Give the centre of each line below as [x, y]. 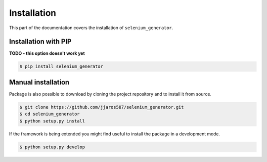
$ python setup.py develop [52, 147]
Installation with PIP [40, 42]
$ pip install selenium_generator [61, 66]
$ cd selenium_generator [50, 114]
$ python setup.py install [52, 121]
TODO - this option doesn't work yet [47, 53]
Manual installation [39, 82]
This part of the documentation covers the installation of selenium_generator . [91, 28]
